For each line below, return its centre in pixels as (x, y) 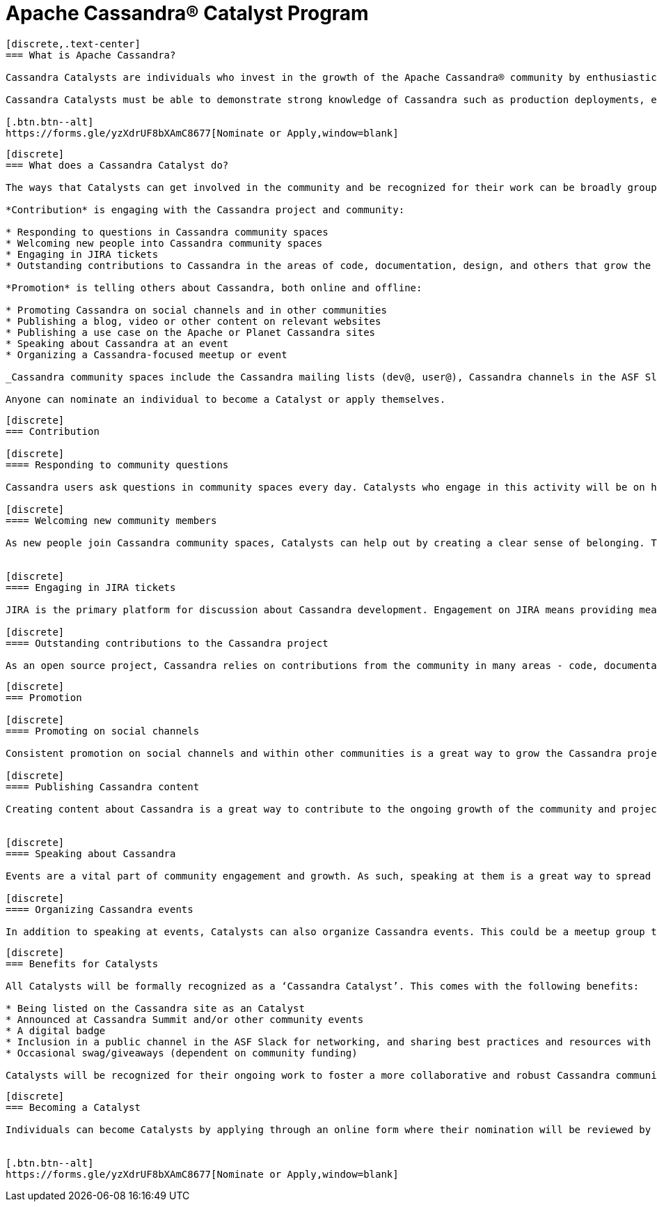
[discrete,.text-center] (73, 44)
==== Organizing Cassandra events (100, 909)
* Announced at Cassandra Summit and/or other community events (185, 1019)
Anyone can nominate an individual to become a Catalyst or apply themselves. (226, 399)
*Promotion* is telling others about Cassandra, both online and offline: (214, 287)
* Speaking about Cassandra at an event (117, 343)
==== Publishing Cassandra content (103, 786)
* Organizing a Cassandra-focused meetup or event (147, 354)
